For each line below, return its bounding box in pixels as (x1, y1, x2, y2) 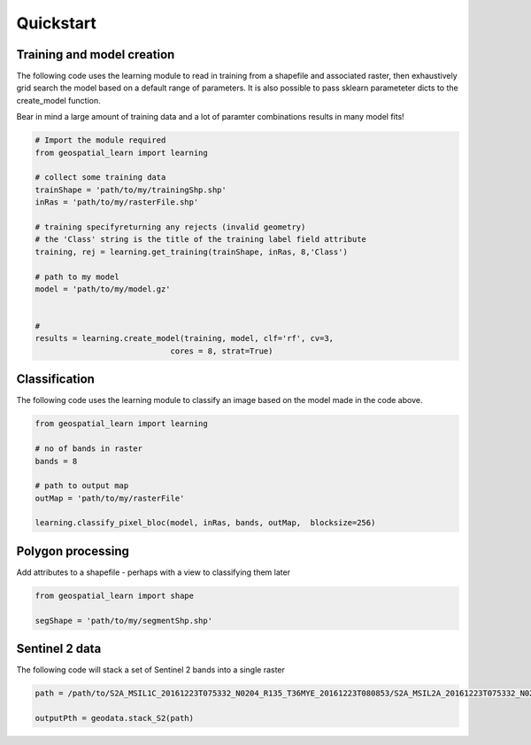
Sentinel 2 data (16, 641, 102, 656)
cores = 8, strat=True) (170, 345, 273, 356)
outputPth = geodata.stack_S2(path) (35, 713, 195, 723)
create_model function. (16, 95, 101, 105)
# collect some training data (35, 173, 166, 182)
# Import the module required (35, 136, 166, 145)
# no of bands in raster (35, 444, 143, 454)
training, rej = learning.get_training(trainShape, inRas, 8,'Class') (35, 246, 349, 257)
